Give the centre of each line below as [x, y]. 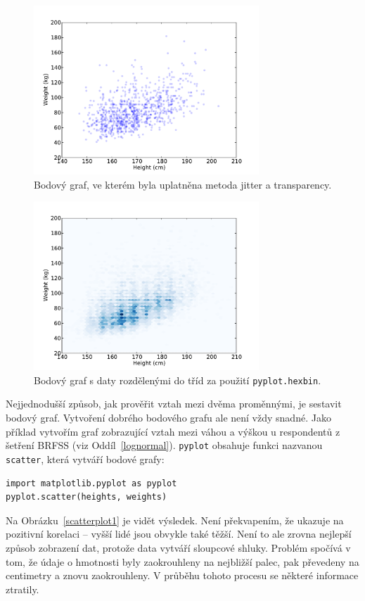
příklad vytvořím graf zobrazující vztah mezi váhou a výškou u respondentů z [173, 431]
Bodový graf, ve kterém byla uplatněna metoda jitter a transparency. [183, 184]
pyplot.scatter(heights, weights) [87, 497]
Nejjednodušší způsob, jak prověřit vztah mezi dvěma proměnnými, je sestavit [174, 404]
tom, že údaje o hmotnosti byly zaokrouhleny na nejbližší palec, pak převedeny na [182, 561]
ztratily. [23, 589]
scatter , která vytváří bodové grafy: [85, 458]
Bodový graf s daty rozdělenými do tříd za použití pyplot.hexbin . [178, 380]
